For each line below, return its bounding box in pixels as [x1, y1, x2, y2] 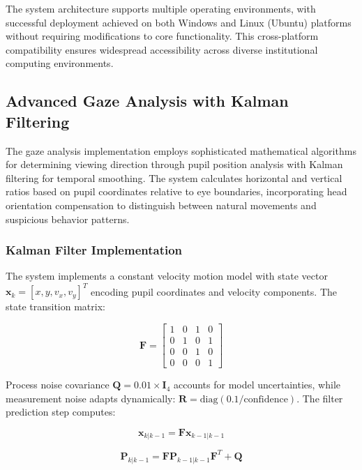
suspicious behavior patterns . [6, 211, 130, 226]
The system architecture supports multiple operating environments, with [6, 1, 316, 15]
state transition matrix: [6, 299, 105, 314]
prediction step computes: [6, 404, 116, 419]
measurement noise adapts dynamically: [6, 391, 176, 405]
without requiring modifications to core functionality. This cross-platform [6, 29, 319, 43]
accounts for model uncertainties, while [174, 377, 341, 392]
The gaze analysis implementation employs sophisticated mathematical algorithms [6, 143, 356, 158]
